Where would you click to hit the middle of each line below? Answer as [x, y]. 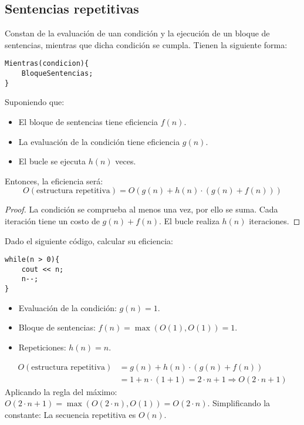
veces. [126, 161]
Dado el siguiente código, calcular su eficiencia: [89, 240]
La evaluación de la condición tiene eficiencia [99, 141]
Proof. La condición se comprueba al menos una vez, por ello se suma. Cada [141, 209]
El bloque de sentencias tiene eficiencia [88, 121]
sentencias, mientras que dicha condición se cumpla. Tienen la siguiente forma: [146, 44]
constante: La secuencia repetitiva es [70, 414]
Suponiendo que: [35, 102]
